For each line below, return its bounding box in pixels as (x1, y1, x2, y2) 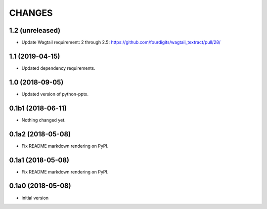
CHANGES (9, 7, 53, 18)
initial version (21, 195, 49, 201)
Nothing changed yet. (21, 117, 66, 123)
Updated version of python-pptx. (21, 91, 89, 97)
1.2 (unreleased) (9, 26, 61, 35)
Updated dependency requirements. (21, 65, 96, 71)
